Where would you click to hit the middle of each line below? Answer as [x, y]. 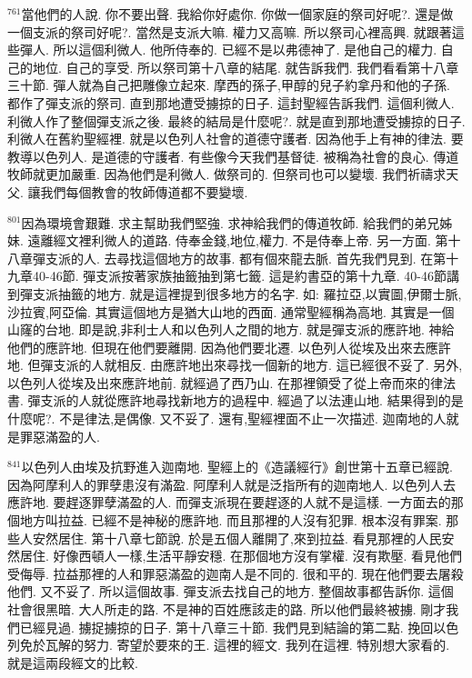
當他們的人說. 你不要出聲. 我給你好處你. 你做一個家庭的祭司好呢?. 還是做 [237, 14]
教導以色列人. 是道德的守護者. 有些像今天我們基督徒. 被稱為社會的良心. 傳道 [233, 156]
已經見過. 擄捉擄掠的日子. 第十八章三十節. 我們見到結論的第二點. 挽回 [226, 627]
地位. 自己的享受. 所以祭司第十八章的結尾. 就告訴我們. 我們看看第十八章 [246, 67]
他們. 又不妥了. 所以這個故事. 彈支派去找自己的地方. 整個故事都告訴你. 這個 [231, 591]
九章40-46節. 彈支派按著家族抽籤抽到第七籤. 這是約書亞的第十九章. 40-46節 [227, 276]
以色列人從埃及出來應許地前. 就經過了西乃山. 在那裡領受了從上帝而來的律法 [232, 382]
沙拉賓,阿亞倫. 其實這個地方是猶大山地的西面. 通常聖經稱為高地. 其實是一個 [231, 311]
